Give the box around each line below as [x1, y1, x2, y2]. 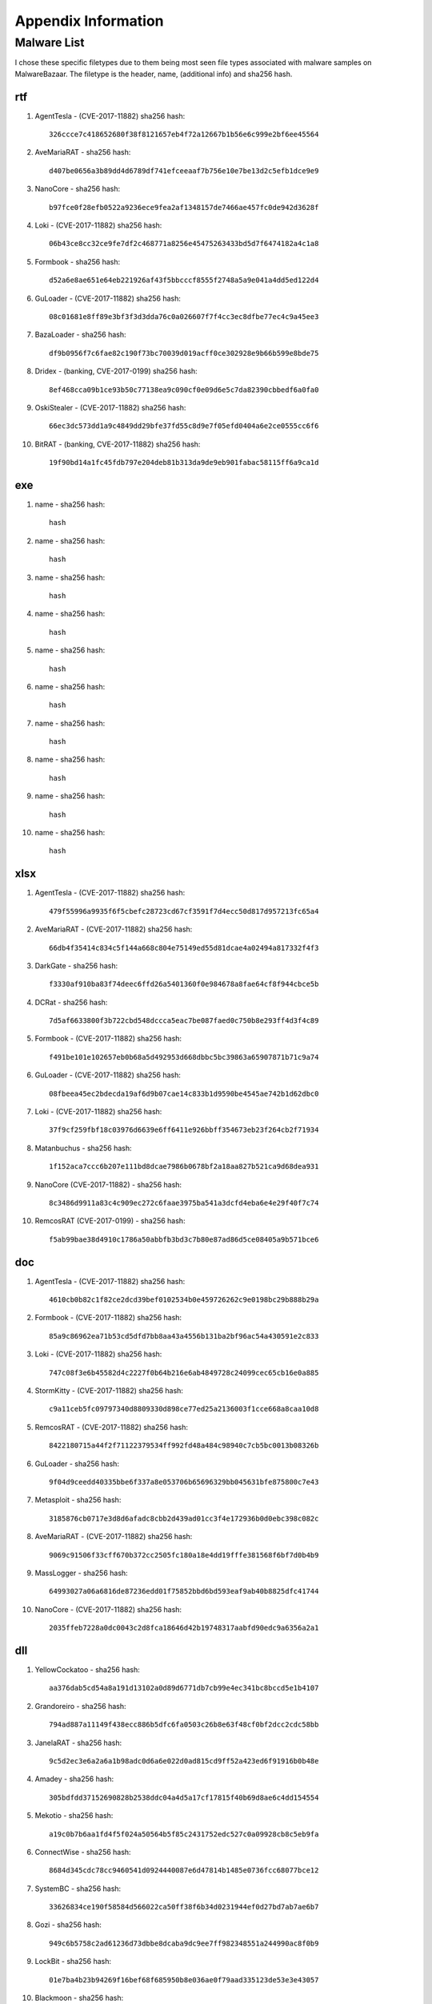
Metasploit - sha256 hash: [34, 1495, 122, 1505]
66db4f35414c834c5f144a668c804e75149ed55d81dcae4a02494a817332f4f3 [49, 943, 319, 952]
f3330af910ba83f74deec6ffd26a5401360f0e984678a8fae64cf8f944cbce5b [49, 980, 319, 989]
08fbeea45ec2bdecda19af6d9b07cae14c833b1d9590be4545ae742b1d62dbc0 [49, 1089, 319, 1098]
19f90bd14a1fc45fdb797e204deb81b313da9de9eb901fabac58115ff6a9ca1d [49, 458, 319, 467]
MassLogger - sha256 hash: [34, 1568, 128, 1578]
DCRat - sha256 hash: [34, 997, 108, 1007]
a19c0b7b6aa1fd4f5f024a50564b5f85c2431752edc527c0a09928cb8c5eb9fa [49, 1829, 319, 1839]
